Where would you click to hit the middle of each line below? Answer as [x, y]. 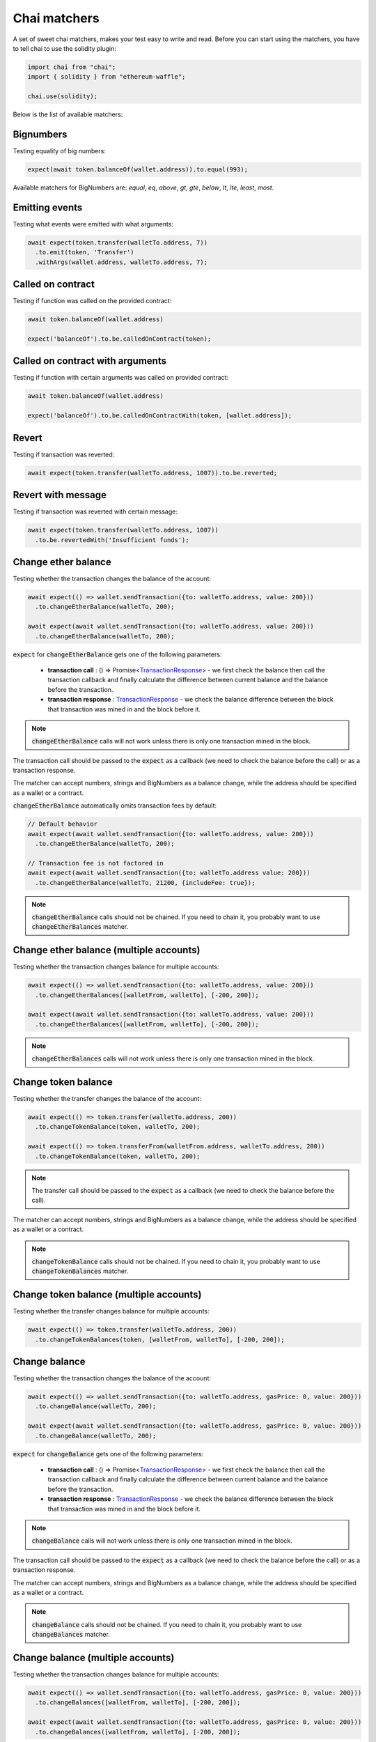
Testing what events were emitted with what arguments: [93, 224]
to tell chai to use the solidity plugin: [64, 48]
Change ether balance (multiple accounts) [107, 950]
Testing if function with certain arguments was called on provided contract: [121, 378]
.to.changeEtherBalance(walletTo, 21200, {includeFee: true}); [145, 882]
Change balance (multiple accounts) [94, 1657]
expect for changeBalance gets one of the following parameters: [108, 1454]
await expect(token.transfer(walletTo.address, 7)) [118, 242]
